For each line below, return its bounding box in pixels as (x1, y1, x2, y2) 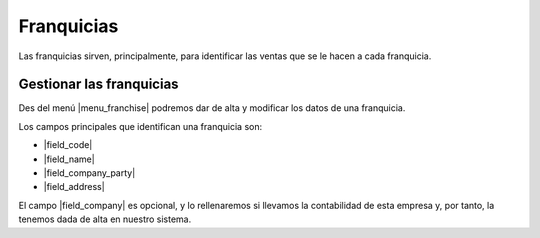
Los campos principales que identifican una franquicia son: (18, 120, 263, 132)
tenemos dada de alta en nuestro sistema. (18, 213, 192, 225)
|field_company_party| (43, 167, 136, 179)
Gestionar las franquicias (18, 76, 179, 93)
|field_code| (43, 139, 93, 151)
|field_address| (43, 181, 105, 193)
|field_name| (43, 153, 95, 165)
